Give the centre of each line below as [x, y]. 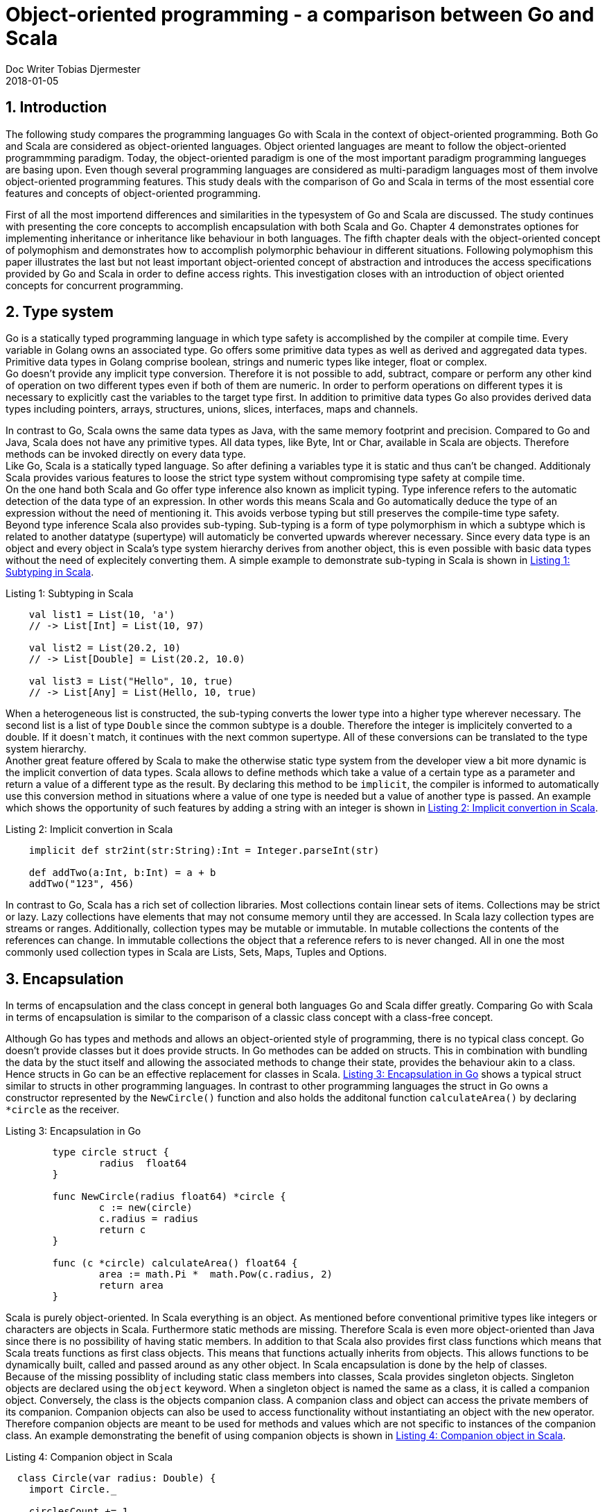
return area [131, 1286]
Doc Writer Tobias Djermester [73, 69]
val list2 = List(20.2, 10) [105, 648]
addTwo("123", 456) [81, 884]
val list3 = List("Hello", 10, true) [131, 681]
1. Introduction [56, 108]
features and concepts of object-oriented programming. [133, 193]
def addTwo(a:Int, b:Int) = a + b [122, 873]
